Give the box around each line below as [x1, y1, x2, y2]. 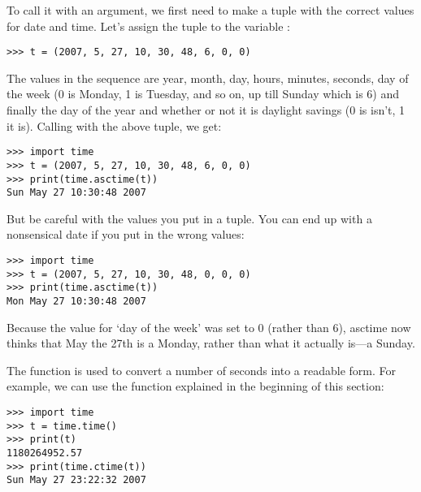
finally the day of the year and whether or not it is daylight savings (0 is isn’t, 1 [7, 101, 406, 119]
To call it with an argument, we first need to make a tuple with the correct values [7, 2, 414, 18]
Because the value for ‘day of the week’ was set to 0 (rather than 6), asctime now [7, 318, 411, 335]
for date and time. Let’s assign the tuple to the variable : [7, 17, 290, 34]
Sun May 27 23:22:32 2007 [7, 474, 146, 486]
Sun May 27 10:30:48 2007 [7, 187, 146, 199]
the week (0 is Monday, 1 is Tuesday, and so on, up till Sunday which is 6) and [7, 85, 400, 102]
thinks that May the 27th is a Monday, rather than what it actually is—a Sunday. [7, 334, 415, 352]
